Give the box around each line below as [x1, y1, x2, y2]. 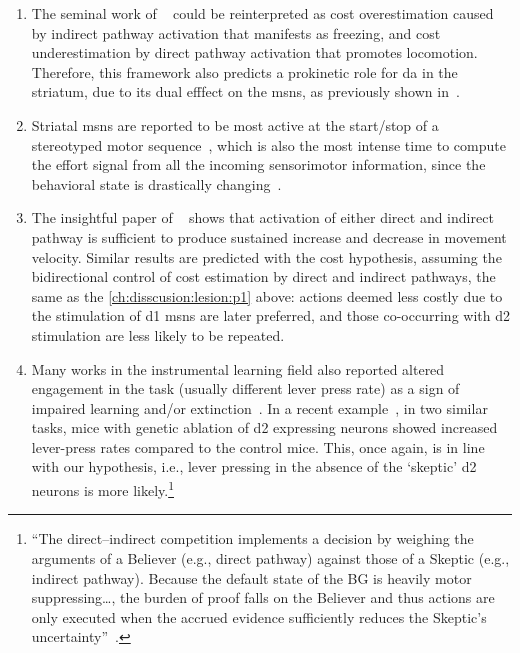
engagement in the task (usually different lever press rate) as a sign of [31, 378, 460, 399]
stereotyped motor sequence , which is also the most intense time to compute [31, 134, 506, 155]
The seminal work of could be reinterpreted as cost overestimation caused [31, 3, 494, 23]
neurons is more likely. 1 [31, 477, 174, 500]
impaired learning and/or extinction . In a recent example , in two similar [31, 397, 488, 418]
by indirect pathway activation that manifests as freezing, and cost [31, 22, 441, 43]
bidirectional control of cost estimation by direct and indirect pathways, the [31, 266, 496, 287]
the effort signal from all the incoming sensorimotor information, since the [31, 154, 486, 175]
